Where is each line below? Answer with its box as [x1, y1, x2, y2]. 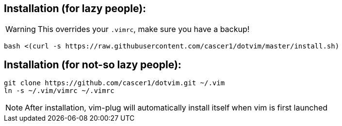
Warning [5, 24, 36, 34]
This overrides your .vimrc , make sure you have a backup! [37, 24, 250, 34]
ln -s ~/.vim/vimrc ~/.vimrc [4, 87, 114, 95]
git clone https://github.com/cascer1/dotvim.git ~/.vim [4, 79, 225, 87]
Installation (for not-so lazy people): [4, 58, 181, 71]
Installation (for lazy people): [4, 2, 147, 15]
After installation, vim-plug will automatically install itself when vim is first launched [25, 103, 328, 113]
